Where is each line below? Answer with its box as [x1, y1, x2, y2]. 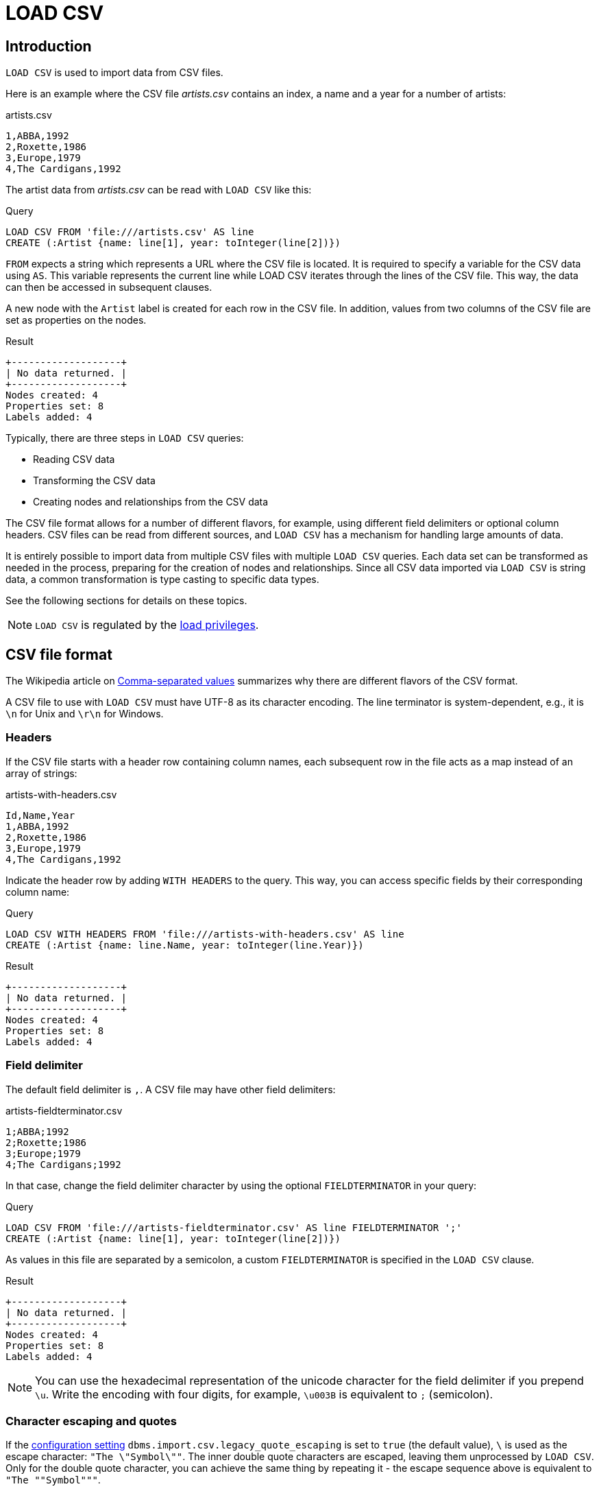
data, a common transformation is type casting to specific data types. [5, 573, 319, 586]
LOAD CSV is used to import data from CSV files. [5, 67, 223, 79]
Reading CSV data [33, 453, 115, 466]
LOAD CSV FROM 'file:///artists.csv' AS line [5, 226, 254, 238]
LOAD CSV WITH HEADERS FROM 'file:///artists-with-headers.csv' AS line [5, 928, 404, 940]
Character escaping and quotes [5, 1414, 177, 1428]
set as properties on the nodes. [5, 314, 147, 326]
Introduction [5, 37, 92, 55]
